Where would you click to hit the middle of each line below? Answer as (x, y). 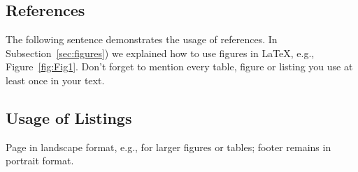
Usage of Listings (69, 117)
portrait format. (40, 161)
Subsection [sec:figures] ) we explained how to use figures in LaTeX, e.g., (160, 53)
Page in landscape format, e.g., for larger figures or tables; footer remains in (169, 147)
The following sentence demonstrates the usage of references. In (142, 39)
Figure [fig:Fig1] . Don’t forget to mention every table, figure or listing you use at (179, 67)
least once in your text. (55, 80)
